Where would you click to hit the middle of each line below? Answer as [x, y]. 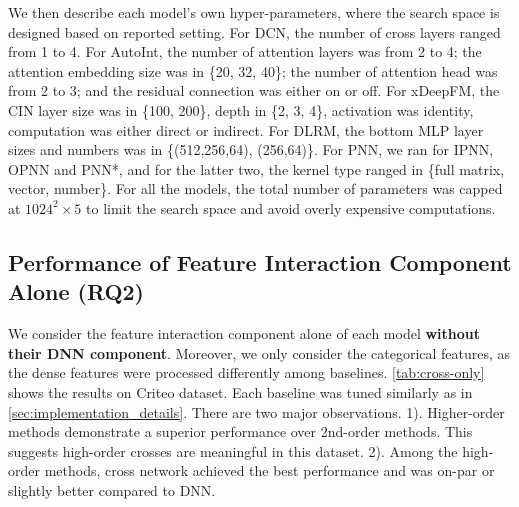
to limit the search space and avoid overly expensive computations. [291, 207]
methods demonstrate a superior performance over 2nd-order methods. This [240, 431]
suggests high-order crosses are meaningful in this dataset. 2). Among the [233, 450]
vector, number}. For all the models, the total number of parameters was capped [255, 188]
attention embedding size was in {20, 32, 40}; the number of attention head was [253, 70]
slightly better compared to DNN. [112, 489]
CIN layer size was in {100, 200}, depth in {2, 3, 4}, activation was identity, [241, 109]
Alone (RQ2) [76, 291]
